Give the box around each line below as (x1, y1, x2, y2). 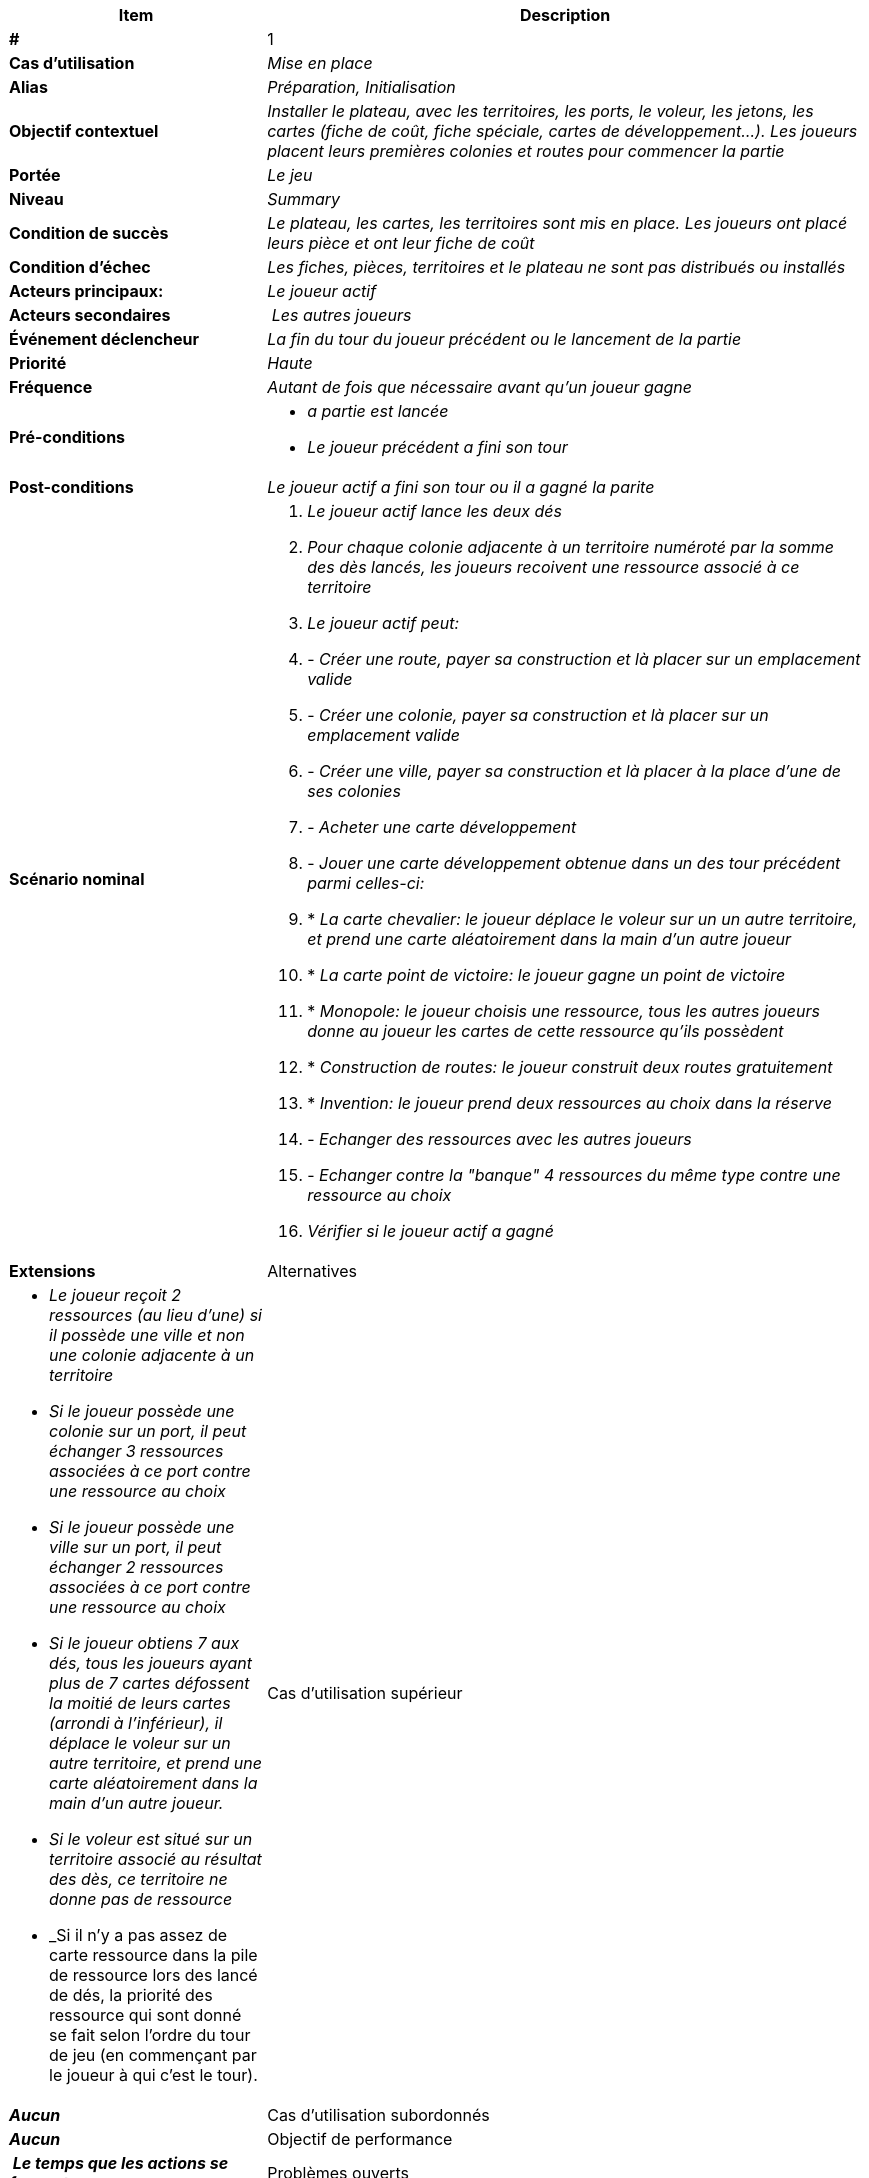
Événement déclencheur (9, 329, 200, 349)
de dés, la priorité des (49, 1985, 213, 2005)
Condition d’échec (9, 257, 151, 277)
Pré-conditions (9, 427, 126, 447)
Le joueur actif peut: (307, 613, 460, 633)
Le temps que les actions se (12, 2153, 229, 2173)
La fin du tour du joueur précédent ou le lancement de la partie (267, 329, 742, 349)
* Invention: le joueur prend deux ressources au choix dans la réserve (307, 1093, 833, 1113)
